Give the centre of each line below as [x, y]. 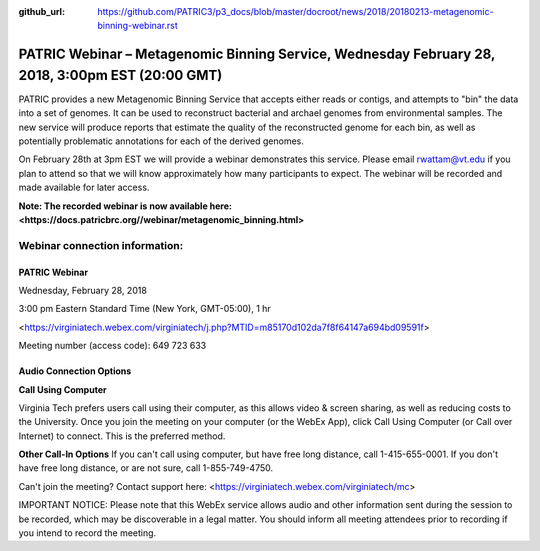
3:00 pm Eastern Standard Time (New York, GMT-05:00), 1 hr [145, 309]
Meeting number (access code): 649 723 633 [112, 346]
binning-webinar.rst [138, 26]
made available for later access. [84, 187]
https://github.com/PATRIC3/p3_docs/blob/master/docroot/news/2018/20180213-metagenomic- [295, 11]
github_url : [41, 11]
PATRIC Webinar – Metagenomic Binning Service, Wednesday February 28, [256, 54]
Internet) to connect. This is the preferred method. [122, 436]
